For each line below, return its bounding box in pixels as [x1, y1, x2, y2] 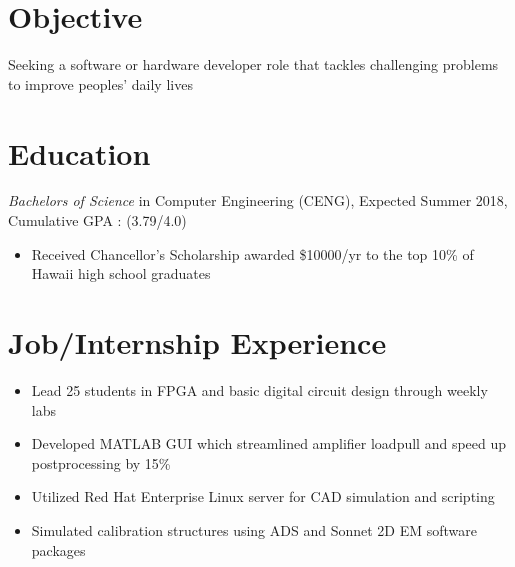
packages [31, 539, 86, 560]
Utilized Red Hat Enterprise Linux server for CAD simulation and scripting [31, 486, 495, 507]
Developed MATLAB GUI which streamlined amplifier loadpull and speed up [31, 433, 507, 454]
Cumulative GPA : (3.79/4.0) [8, 210, 187, 231]
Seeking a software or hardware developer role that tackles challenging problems [8, 54, 499, 75]
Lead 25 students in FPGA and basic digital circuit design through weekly [31, 379, 488, 400]
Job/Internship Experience [8, 322, 387, 362]
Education [8, 132, 151, 173]
